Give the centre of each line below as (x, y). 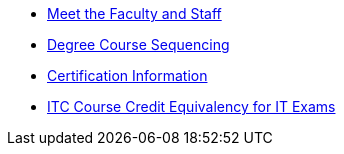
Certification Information (127, 75)
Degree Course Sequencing (138, 44)
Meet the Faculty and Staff (134, 13)
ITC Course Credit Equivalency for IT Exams (191, 106)
